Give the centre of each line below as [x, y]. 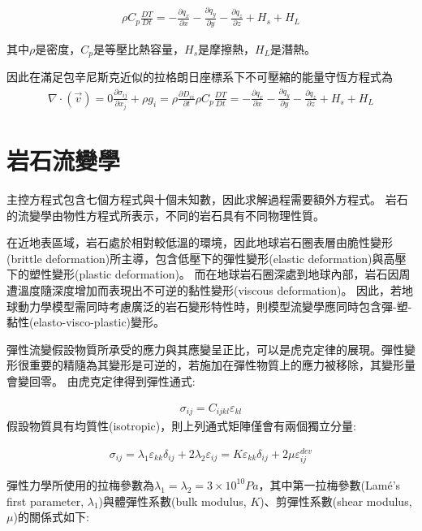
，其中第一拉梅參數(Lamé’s [329, 484]
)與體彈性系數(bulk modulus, [172, 501]
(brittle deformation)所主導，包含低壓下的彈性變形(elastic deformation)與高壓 [207, 258]
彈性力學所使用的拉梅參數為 [80, 484]
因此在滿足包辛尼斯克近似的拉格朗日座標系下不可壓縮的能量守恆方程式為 [200, 77]
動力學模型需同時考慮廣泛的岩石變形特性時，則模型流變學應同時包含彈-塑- [215, 306]
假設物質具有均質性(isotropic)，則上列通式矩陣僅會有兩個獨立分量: [182, 426]
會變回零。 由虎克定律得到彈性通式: [101, 380]
